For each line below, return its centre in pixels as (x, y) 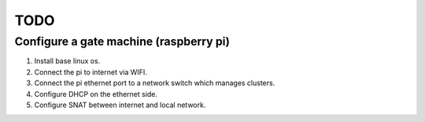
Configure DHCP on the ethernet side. (96, 94)
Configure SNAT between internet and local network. (120, 105)
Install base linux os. (67, 61)
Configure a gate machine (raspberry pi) (122, 41)
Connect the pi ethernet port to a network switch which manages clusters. (155, 83)
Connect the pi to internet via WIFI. (91, 72)
